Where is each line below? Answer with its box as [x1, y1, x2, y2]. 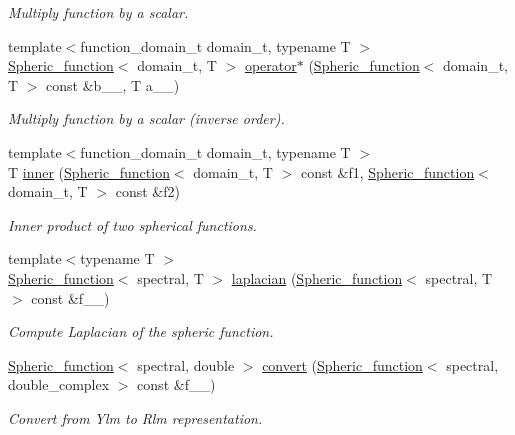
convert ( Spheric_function [262, 354, 423, 375]
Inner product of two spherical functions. [8, 214, 257, 235]
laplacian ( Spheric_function [231, 267, 403, 288]
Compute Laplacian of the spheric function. [8, 321, 274, 342]
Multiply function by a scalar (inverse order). [8, 108, 285, 129]
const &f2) [115, 181, 180, 202]
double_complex [8, 374, 110, 395]
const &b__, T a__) [46, 74, 180, 95]
